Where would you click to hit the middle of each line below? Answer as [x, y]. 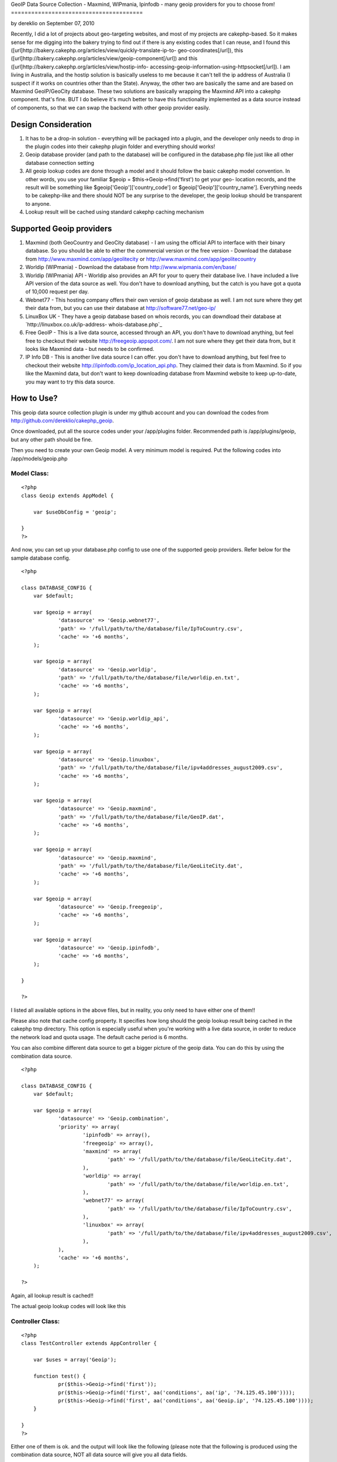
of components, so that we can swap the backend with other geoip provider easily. [110, 108]
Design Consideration [51, 124]
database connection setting [60, 163]
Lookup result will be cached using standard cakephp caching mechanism [115, 212]
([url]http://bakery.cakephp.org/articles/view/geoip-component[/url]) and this [104, 58]
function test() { [60, 1376]
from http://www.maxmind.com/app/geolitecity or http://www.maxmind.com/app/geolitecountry [141, 259]
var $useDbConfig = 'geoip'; [75, 512]
